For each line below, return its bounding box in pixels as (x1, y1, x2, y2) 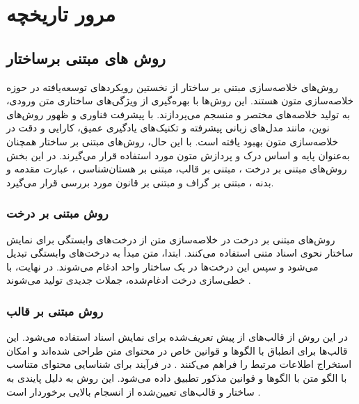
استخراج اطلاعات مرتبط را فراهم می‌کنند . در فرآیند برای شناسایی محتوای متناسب (6, 357, 352, 371)
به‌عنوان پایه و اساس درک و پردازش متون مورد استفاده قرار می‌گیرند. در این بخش (6, 147, 350, 162)
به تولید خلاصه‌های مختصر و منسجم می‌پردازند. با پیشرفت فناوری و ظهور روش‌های (6, 106, 351, 121)
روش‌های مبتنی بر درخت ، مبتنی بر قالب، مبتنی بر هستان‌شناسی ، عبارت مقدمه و (6, 161, 347, 176)
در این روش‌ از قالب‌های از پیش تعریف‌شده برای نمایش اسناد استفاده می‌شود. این (6, 330, 348, 344)
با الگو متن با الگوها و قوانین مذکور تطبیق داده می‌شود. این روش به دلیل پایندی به (6, 370, 347, 385)
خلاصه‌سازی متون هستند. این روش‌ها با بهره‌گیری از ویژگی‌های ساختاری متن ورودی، (6, 93, 354, 108)
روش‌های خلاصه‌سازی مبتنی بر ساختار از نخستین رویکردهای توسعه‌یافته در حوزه (6, 79, 338, 94)
